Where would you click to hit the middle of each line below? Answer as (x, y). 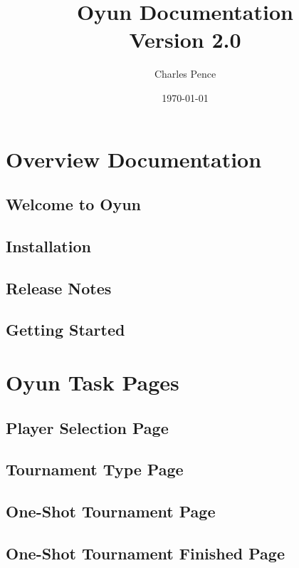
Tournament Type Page (95, 469)
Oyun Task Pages (93, 382)
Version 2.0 (185, 40)
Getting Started (65, 330)
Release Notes (59, 288)
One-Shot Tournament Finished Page (145, 553)
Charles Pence (185, 74)
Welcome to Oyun (73, 204)
